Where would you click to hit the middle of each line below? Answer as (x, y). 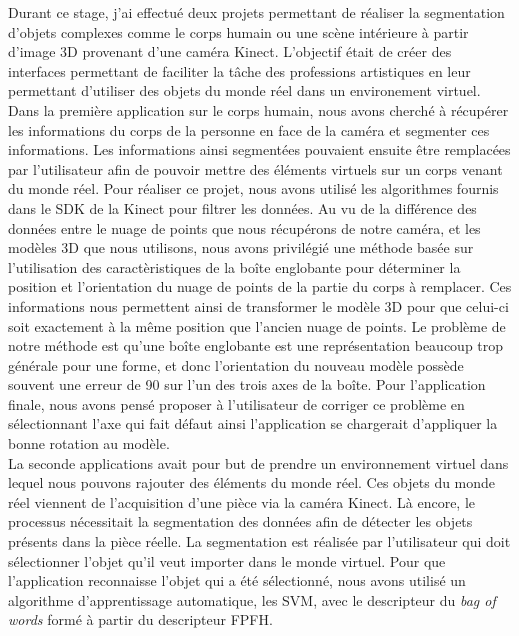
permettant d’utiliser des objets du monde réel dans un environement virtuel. (244, 90)
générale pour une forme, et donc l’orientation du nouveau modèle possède (236, 364)
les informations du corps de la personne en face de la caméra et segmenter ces (249, 129)
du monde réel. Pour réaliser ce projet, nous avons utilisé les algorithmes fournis (253, 188)
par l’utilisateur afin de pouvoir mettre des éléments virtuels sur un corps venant (255, 168)
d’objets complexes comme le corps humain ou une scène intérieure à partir (238, 31)
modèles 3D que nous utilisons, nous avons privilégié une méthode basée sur (241, 247)
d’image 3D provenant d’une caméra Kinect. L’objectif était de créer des (230, 51)
